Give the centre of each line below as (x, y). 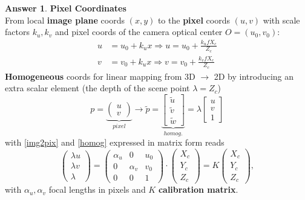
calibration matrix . (198, 189)
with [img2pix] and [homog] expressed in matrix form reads (115, 142)
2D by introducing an (254, 76)
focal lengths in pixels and (97, 189)
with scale (281, 20)
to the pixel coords (194, 20)
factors (17, 32)
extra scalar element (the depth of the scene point (97, 88)
